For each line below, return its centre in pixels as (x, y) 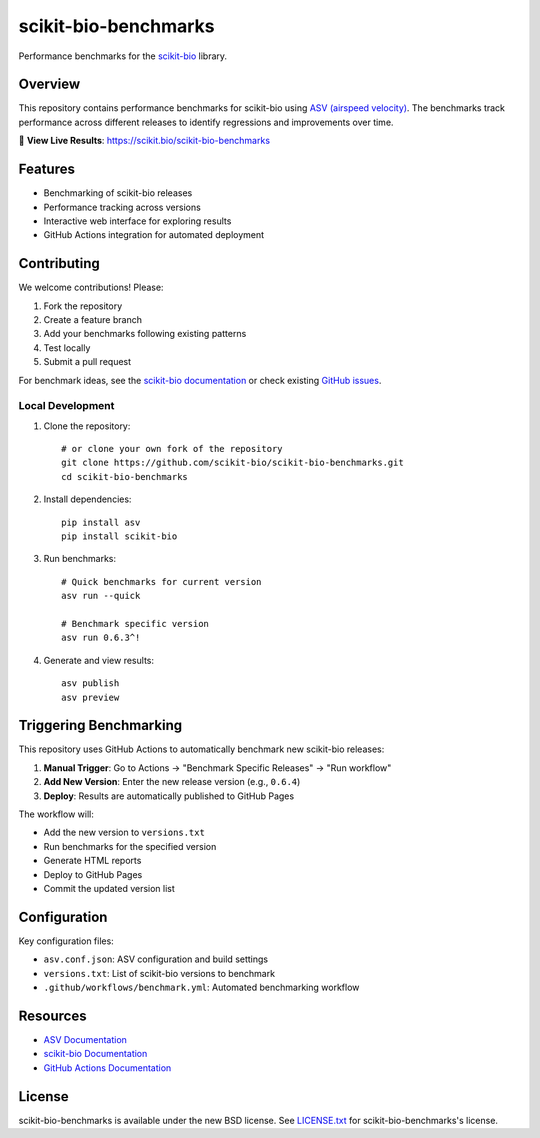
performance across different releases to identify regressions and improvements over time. (206, 122)
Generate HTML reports (92, 861)
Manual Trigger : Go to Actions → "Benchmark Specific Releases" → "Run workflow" (217, 767)
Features (46, 169)
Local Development (66, 406)
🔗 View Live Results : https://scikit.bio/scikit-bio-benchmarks (144, 141)
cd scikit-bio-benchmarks (125, 476)
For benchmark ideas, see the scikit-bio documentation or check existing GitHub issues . (200, 380)
